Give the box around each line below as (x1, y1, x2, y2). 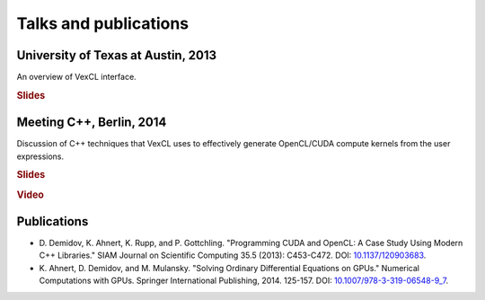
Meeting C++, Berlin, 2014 (16, 115, 167, 130)
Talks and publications (16, 13, 190, 33)
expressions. (16, 151, 65, 162)
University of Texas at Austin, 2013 (16, 48, 217, 63)
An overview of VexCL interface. (16, 72, 137, 83)
